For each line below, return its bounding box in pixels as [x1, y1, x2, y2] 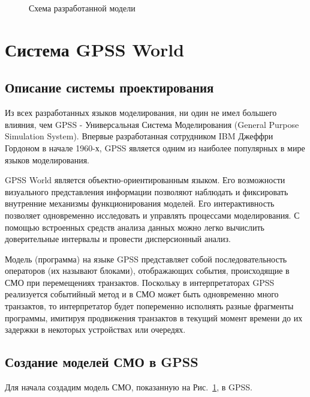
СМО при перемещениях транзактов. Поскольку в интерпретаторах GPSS [5, 276, 275, 288]
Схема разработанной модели [29, 2, 136, 14]
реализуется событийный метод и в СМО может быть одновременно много [5, 288, 279, 300]
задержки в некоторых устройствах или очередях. [5, 323, 186, 336]
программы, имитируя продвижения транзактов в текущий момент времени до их [5, 311, 303, 324]
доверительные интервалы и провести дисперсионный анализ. [5, 232, 231, 245]
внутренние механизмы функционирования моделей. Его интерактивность [5, 197, 275, 210]
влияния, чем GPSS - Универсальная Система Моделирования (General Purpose [5, 118, 299, 130]
